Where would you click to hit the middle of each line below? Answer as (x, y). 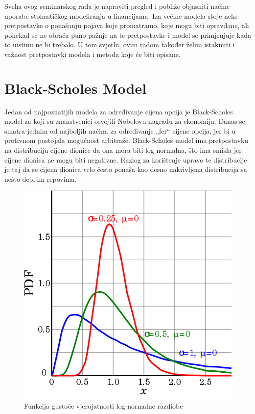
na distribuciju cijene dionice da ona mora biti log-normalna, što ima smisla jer (123, 150)
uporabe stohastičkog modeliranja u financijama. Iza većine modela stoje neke (121, 15)
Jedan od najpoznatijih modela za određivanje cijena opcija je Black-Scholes (119, 111)
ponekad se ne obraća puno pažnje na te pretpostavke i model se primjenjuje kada (128, 35)
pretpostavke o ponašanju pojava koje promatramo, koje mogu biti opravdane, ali (127, 25)
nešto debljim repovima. (41, 179)
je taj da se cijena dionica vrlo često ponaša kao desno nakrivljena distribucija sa (126, 169)
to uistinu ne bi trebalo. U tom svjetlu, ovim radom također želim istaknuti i (120, 44)
